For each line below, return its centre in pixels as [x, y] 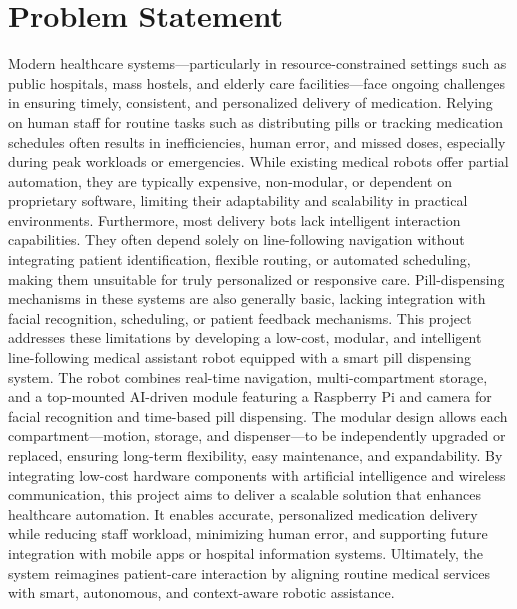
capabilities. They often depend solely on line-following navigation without [236, 239]
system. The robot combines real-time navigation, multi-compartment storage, [248, 376]
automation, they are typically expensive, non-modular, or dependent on [230, 180]
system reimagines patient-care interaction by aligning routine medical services [249, 572]
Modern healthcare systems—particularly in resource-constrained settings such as [257, 63]
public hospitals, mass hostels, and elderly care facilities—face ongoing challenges [256, 82]
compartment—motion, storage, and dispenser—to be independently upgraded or [257, 435]
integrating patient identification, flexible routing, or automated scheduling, [239, 259]
